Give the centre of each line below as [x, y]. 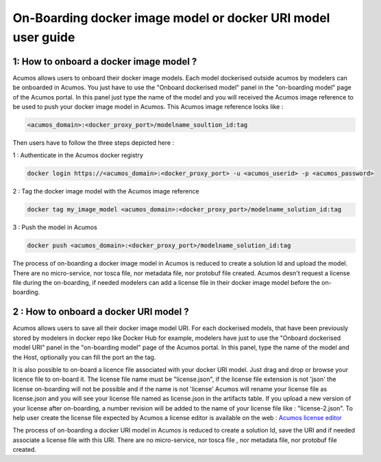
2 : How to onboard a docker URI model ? [101, 312]
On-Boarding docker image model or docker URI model [171, 18]
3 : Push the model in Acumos [55, 227]
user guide [44, 37]
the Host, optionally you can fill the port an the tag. [84, 357]
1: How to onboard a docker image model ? [105, 61]
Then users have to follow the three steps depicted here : [94, 143]
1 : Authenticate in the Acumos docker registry [78, 155]
